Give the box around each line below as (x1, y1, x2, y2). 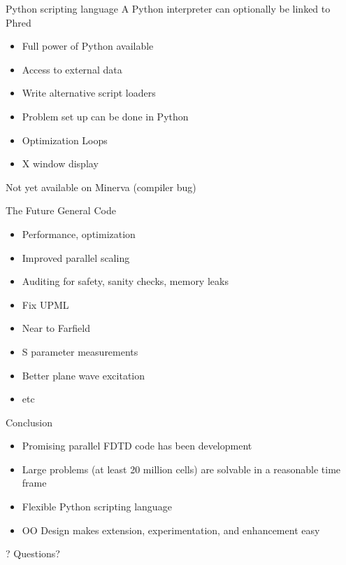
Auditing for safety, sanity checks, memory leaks (22, 274, 229, 288)
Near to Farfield (22, 321, 90, 335)
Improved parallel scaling (22, 250, 130, 265)
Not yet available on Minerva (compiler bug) (6, 179, 196, 194)
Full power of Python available (22, 39, 154, 53)
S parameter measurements (22, 344, 138, 358)
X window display (22, 156, 99, 171)
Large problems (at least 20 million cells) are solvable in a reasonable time (22, 461, 341, 476)
